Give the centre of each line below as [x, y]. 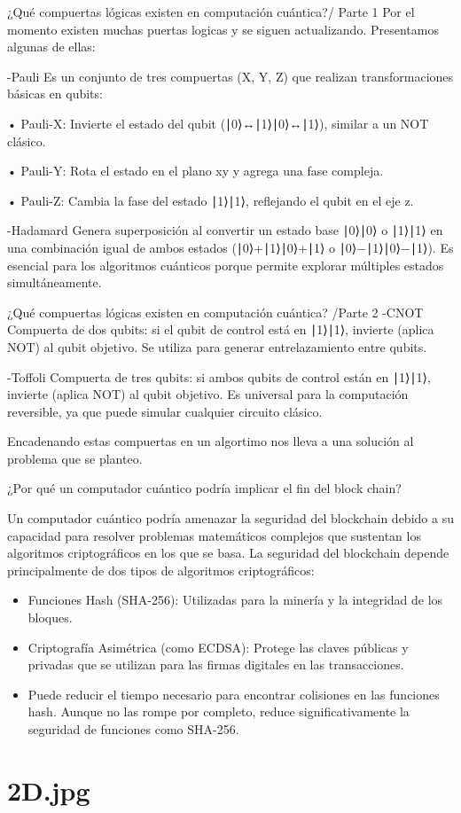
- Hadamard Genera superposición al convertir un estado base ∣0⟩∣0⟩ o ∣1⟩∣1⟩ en [225, 230]
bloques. [50, 618]
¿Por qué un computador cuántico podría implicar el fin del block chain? [204, 488]
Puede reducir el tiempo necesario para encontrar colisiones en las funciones [234, 694]
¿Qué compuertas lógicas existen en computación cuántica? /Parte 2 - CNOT [215, 312]
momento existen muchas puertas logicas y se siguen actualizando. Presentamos [223, 29]
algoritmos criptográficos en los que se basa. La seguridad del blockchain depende [228, 553]
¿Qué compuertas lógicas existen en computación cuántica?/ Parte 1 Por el [211, 12]
